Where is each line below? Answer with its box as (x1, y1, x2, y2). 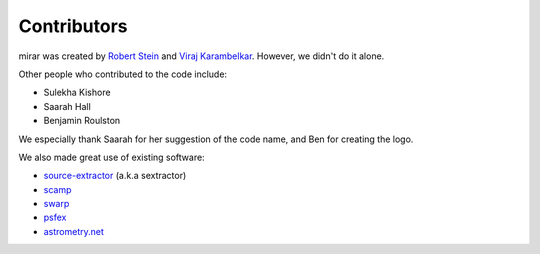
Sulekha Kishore (43, 86, 111, 99)
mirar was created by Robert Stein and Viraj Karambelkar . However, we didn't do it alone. (18, 50, 385, 62)
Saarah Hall (43, 100, 92, 112)
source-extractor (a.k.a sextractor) (43, 170, 187, 182)
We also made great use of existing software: (18, 151, 205, 163)
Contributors (18, 15, 129, 37)
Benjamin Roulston (43, 115, 121, 127)
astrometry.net (43, 225, 105, 237)
